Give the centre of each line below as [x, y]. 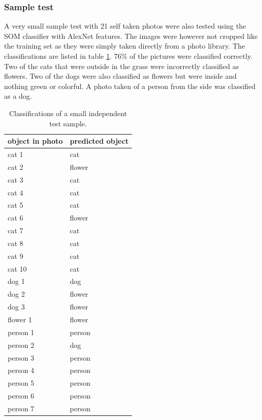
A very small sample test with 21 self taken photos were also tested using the [125, 26]
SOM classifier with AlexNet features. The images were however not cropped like [131, 36]
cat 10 [17, 268]
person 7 [21, 408]
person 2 [21, 345]
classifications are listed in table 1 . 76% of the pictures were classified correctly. [128, 56]
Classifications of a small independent [68, 113]
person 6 [21, 396]
